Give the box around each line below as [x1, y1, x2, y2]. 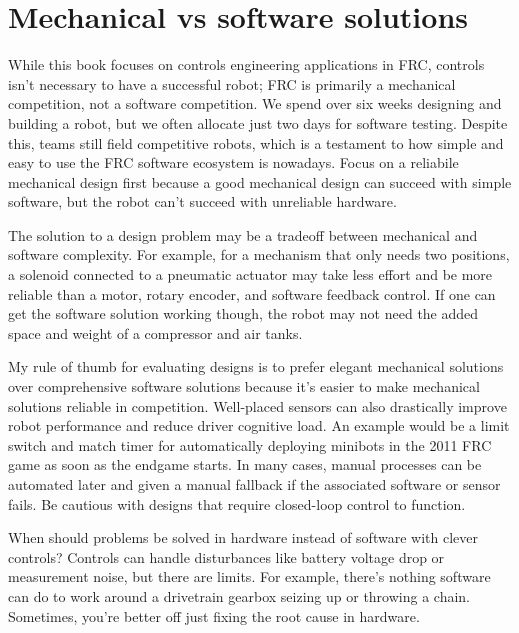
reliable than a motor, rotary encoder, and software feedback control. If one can [8, 283, 496, 304]
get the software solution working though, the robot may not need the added [8, 303, 479, 324]
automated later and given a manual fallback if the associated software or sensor [8, 474, 501, 494]
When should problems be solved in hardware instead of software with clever [8, 527, 478, 548]
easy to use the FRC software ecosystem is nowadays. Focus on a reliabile [8, 152, 459, 173]
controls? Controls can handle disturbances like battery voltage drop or [8, 546, 445, 567]
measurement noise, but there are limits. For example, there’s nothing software [8, 566, 491, 587]
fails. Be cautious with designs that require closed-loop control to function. [8, 493, 466, 514]
